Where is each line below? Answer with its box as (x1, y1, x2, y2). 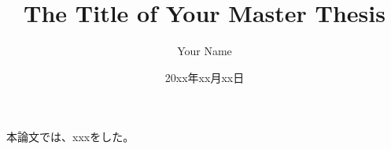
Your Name (177, 43, 232, 59)
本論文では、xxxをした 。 (6, 129, 135, 145)
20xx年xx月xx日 (164, 69, 245, 85)
